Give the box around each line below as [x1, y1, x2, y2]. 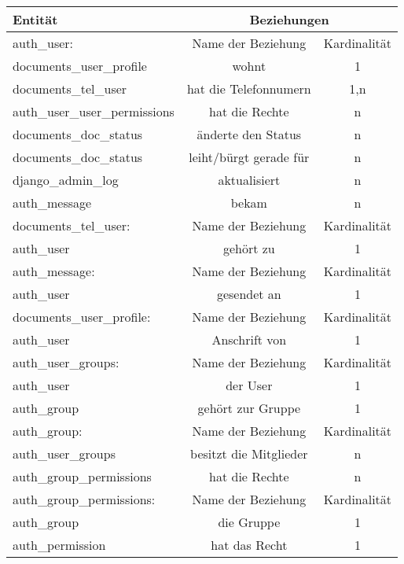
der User [226, 376, 273, 394]
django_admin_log [13, 171, 119, 189]
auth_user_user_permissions [13, 102, 174, 120]
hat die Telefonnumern [186, 79, 311, 98]
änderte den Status [196, 125, 302, 143]
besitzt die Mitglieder [190, 444, 308, 463]
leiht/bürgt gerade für [189, 148, 310, 166]
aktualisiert [218, 171, 281, 189]
